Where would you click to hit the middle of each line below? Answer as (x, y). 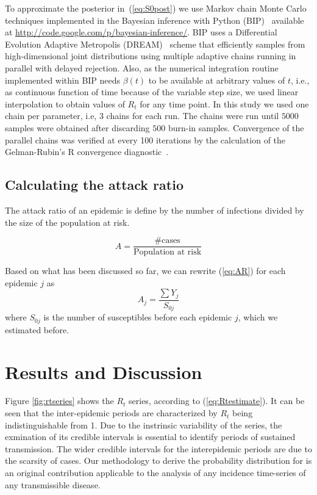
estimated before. (37, 329)
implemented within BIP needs (63, 80)
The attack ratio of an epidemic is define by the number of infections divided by (155, 210)
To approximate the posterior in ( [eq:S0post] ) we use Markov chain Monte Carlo (156, 8)
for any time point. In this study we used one (224, 103)
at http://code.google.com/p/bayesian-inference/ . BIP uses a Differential (141, 32)
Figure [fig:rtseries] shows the (59, 401)
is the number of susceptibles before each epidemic (138, 317)
